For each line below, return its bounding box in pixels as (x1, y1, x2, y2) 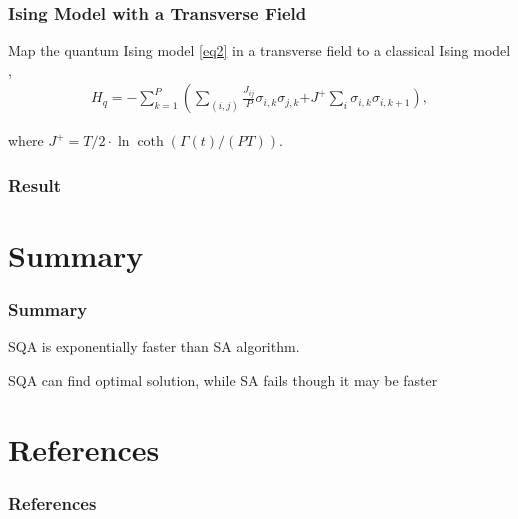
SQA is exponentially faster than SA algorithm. (8, 336, 300, 357)
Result (8, 172, 62, 197)
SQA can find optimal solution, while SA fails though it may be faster (8, 370, 438, 391)
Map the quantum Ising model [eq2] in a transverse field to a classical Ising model (8, 40, 511, 61)
